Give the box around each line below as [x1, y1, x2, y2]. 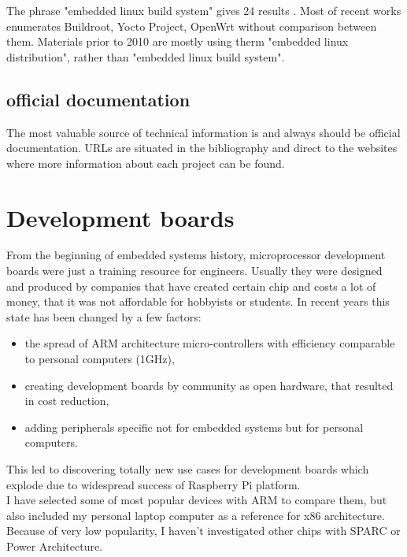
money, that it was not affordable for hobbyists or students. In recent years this [6, 293, 390, 310]
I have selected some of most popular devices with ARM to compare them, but [6, 492, 387, 508]
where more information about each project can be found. [6, 154, 285, 171]
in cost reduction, [24, 392, 109, 409]
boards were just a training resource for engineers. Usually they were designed [6, 262, 383, 279]
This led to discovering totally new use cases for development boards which [6, 461, 369, 477]
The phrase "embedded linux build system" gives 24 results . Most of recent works [6, 2, 401, 18]
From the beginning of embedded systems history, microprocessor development [6, 247, 386, 263]
